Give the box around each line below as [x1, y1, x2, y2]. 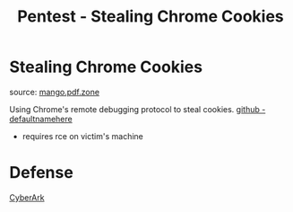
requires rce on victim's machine [22, 130, 143, 141]
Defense [9, 163, 73, 183]
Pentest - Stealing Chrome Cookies [17, 6, 284, 27]
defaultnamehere [9, 113, 73, 124]
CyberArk [9, 191, 45, 203]
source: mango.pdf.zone [9, 86, 100, 97]
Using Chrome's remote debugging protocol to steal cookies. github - [9, 103, 266, 114]
